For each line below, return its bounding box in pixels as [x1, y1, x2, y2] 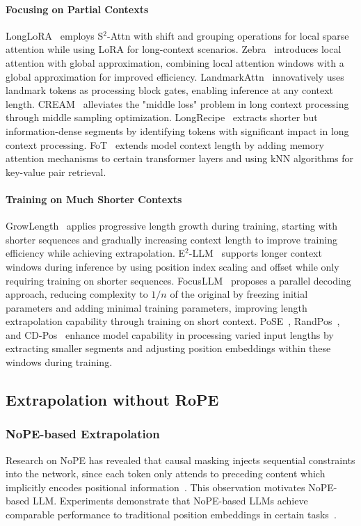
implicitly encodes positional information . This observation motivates [6, 479, 305, 494]
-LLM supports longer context [188, 246, 322, 260]
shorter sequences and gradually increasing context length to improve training [6, 232, 337, 246]
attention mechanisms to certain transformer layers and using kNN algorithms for [6, 151, 354, 166]
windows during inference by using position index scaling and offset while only [6, 259, 339, 273]
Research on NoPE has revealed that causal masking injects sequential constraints [6, 452, 355, 467]
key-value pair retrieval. [6, 164, 106, 179]
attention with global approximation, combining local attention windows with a [6, 55, 344, 70]
